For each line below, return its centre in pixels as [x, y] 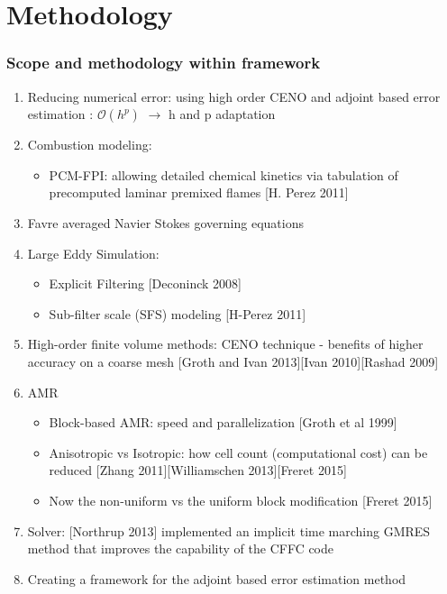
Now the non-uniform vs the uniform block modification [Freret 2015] [241, 500]
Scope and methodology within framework [164, 63]
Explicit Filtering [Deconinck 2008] [145, 283]
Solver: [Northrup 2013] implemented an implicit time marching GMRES [229, 530]
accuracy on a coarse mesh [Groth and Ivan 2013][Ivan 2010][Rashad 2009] [233, 361]
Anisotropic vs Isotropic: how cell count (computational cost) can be [238, 452]
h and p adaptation [222, 114]
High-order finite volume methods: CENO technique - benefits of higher [225, 344]
